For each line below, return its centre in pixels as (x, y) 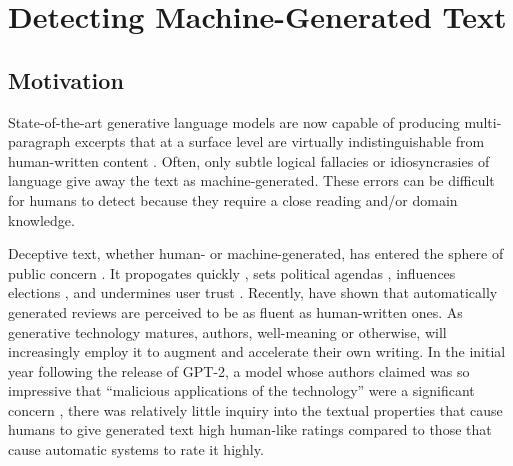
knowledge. (41, 219)
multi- (483, 121)
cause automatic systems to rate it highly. (136, 449)
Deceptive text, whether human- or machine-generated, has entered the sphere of (256, 253)
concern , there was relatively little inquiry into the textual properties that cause (255, 409)
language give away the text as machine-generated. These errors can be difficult (251, 180)
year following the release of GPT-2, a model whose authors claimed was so (239, 370)
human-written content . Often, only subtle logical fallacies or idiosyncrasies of (249, 160)
